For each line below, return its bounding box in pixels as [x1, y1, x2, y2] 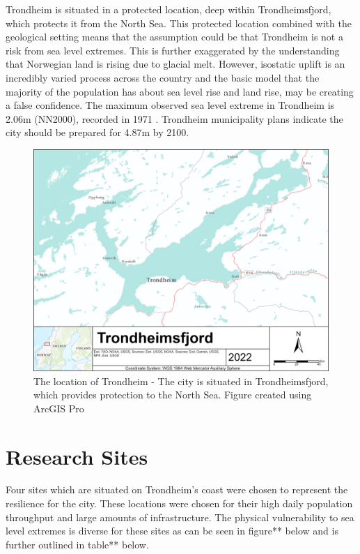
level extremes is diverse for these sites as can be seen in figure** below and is [6, 523, 338, 538]
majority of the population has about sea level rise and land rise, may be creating [6, 84, 354, 98]
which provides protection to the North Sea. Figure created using [33, 387, 312, 402]
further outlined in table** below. [6, 537, 149, 551]
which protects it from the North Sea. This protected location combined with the [6, 15, 352, 30]
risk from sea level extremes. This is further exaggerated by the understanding [6, 43, 340, 57]
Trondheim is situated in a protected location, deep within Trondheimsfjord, [6, 2, 331, 16]
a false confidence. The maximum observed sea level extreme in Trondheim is [6, 98, 335, 112]
